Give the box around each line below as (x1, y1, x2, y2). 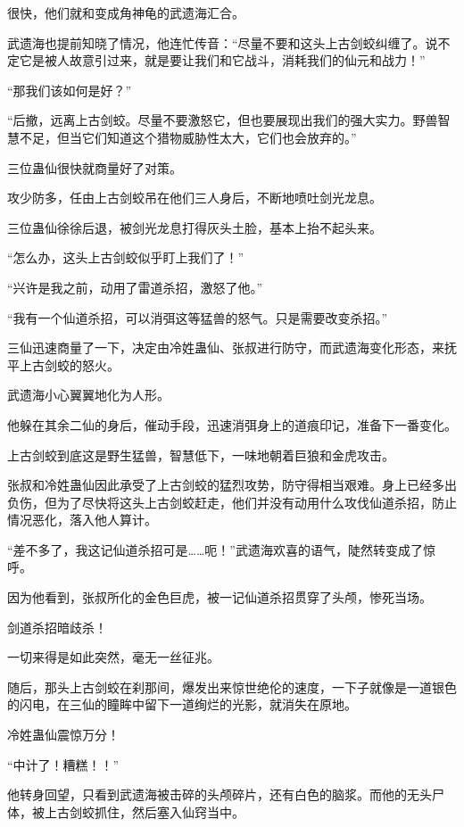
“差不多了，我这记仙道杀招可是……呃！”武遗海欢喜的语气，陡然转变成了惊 (7, 540, 435, 558)
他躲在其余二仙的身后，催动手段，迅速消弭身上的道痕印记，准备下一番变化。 (7, 415, 457, 434)
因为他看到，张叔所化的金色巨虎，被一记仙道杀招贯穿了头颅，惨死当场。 (7, 588, 432, 607)
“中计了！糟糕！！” (7, 755, 120, 773)
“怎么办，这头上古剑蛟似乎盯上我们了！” (7, 248, 244, 267)
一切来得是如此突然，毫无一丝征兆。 (7, 648, 220, 666)
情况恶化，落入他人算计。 (7, 510, 157, 529)
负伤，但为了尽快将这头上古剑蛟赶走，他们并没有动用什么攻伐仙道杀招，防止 (7, 492, 457, 511)
